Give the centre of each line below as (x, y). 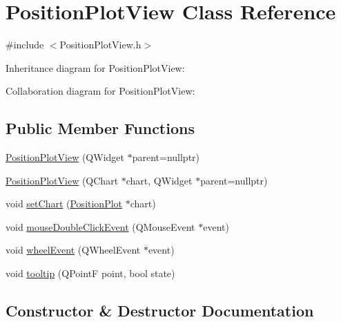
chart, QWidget (159, 180)
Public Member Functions (100, 128)
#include (25, 45)
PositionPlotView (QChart (62, 180)
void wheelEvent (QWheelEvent (73, 250)
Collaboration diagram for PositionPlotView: (100, 91)
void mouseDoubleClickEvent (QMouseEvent (100, 226)
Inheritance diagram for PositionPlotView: (95, 67)
